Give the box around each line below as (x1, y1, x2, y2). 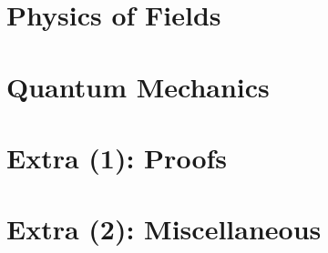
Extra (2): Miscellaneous (6, 210, 322, 248)
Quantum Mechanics (6, 67, 270, 105)
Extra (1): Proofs (6, 138, 228, 176)
